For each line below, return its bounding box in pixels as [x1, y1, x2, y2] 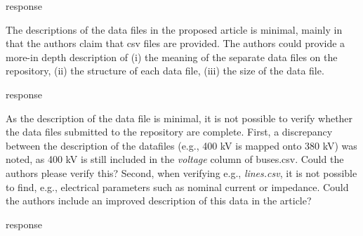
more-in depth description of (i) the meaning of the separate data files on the [6, 49, 338, 64]
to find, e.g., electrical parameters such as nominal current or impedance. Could [6, 179, 349, 194]
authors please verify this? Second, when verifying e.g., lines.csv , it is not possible [6, 165, 357, 180]
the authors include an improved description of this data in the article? [6, 193, 312, 208]
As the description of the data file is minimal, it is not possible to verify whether [6, 110, 353, 125]
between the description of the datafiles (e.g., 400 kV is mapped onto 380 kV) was [6, 138, 357, 152]
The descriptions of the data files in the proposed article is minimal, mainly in [6, 22, 343, 37]
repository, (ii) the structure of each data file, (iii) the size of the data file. [6, 63, 324, 78]
